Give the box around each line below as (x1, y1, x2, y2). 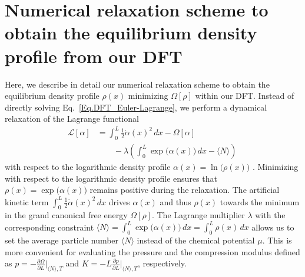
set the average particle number (5, 234, 119, 246)
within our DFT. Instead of (195, 89, 294, 102)
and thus (160, 195, 191, 208)
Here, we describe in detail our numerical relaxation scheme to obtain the (5, 78, 270, 90)
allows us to (251, 221, 294, 233)
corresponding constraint (5, 221, 94, 233)
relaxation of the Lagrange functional (5, 112, 139, 125)
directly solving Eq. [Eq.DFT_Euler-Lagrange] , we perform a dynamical (5, 101, 267, 113)
